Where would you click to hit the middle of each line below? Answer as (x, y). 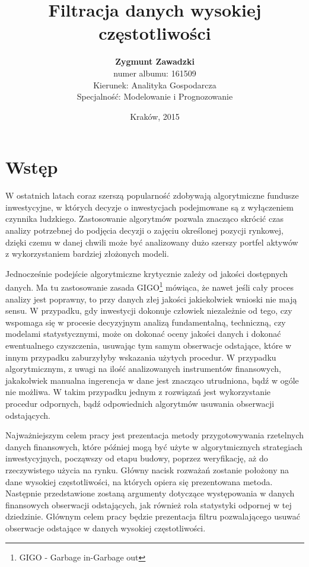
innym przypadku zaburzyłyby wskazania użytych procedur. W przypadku (141, 357)
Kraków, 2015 (155, 116)
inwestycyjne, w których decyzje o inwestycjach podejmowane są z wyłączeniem (149, 207)
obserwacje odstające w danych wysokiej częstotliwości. (106, 528)
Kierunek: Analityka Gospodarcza (155, 85)
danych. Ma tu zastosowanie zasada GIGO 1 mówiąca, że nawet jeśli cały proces (149, 286)
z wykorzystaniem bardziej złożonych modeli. (87, 254)
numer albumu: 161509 (155, 73)
